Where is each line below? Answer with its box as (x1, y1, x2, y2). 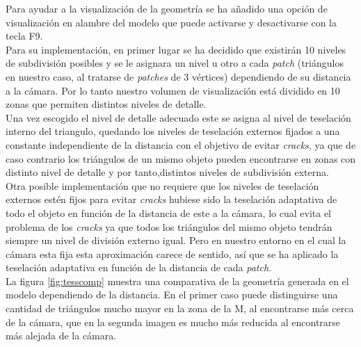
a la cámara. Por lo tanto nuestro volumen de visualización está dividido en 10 (6, 83, 340, 97)
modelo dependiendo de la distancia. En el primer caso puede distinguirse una (6, 287, 338, 302)
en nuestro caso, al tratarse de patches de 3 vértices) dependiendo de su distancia (6, 69, 351, 83)
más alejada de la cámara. (6, 328, 117, 343)
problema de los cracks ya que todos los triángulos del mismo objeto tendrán (6, 219, 332, 234)
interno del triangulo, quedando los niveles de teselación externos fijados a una (6, 124, 340, 138)
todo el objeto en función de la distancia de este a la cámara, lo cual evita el (6, 205, 331, 220)
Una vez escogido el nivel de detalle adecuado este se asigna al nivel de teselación (6, 110, 351, 124)
